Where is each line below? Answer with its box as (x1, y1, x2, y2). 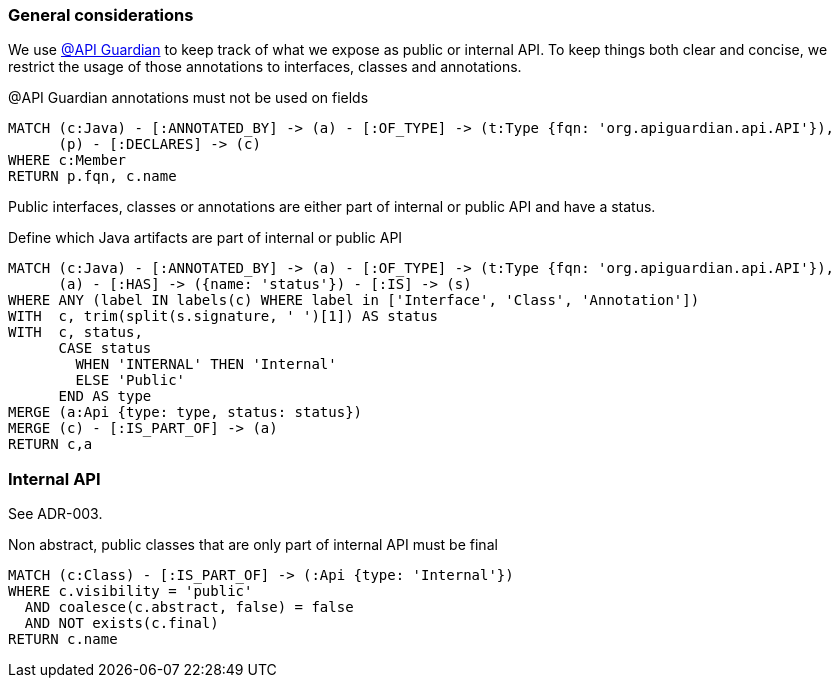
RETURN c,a (8, 436, 93, 453)
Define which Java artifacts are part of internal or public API (8, 229, 403, 247)
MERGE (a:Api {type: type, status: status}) (8, 404, 363, 421)
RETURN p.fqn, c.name (8, 168, 177, 185)
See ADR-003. (8, 505, 103, 523)
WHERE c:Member (8, 152, 127, 169)
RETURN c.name (8, 631, 118, 648)
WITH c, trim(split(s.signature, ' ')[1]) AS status (8, 308, 438, 325)
